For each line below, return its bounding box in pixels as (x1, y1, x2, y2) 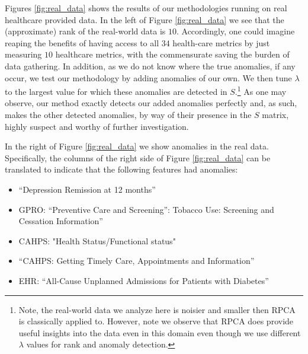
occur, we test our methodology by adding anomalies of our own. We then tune (5, 71, 292, 84)
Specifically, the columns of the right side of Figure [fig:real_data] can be (5, 151, 271, 164)
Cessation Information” (18, 215, 103, 227)
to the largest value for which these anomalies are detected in (5, 85, 227, 97)
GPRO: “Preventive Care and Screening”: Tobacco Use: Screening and (18, 203, 274, 215)
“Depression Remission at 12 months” (18, 183, 156, 195)
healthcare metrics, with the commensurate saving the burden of (55, 48, 290, 60)
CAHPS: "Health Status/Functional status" (18, 234, 176, 247)
